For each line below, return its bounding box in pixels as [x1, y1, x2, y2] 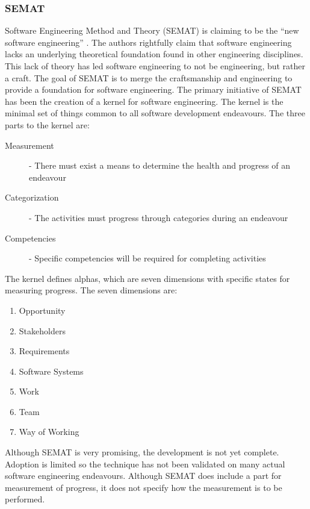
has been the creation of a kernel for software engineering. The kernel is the [5, 95, 284, 107]
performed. [5, 493, 45, 505]
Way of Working [19, 425, 79, 438]
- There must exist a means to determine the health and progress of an [29, 159, 291, 172]
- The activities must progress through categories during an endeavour [29, 211, 288, 223]
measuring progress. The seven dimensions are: [5, 284, 178, 296]
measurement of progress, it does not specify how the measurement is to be [5, 481, 282, 493]
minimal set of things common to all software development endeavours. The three [5, 107, 305, 119]
